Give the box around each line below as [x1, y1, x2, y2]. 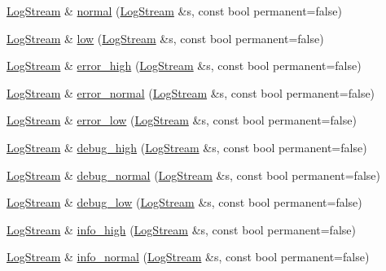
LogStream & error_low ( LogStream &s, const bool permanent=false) [7, 111, 357, 129]
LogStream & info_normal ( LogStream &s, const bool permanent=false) [7, 248, 370, 265]
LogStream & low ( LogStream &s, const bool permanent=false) [7, 29, 324, 46]
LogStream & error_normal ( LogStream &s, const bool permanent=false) [7, 84, 375, 101]
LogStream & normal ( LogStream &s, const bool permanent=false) [7, 2, 342, 19]
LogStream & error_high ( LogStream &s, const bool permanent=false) [7, 57, 362, 74]
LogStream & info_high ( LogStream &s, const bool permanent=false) [7, 221, 356, 238]
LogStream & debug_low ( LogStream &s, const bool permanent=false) [7, 194, 362, 211]
